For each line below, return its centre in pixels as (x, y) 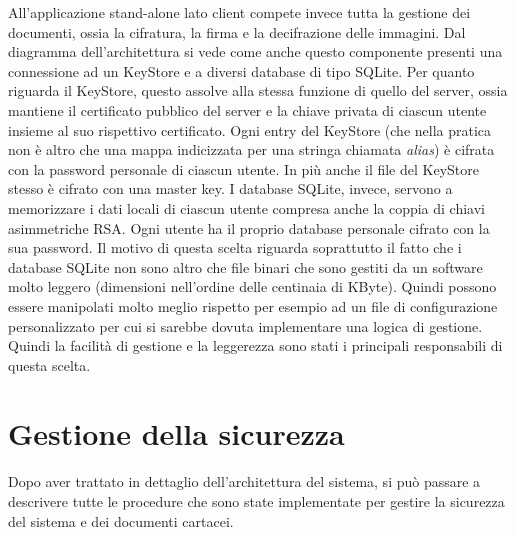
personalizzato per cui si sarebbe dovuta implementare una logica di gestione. (245, 325)
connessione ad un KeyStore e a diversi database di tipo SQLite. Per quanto (241, 70)
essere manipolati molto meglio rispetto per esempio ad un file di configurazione (253, 305)
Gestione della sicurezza (176, 433)
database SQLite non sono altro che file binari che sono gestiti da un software (245, 266)
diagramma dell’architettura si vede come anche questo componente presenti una (255, 51)
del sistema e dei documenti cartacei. (121, 520)
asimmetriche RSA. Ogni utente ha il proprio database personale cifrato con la (249, 227)
